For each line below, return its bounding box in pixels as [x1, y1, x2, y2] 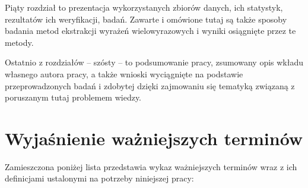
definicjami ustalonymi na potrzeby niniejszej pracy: [5, 172, 194, 184]
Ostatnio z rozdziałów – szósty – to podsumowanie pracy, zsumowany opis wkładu [5, 56, 304, 68]
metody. [5, 36, 34, 48]
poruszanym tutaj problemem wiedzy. [5, 91, 142, 104]
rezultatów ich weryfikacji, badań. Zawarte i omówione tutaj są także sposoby [5, 12, 287, 25]
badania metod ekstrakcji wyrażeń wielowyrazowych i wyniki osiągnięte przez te [5, 24, 296, 37]
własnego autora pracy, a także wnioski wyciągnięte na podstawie [5, 67, 243, 80]
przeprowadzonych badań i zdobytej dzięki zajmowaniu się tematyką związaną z [5, 79, 295, 92]
